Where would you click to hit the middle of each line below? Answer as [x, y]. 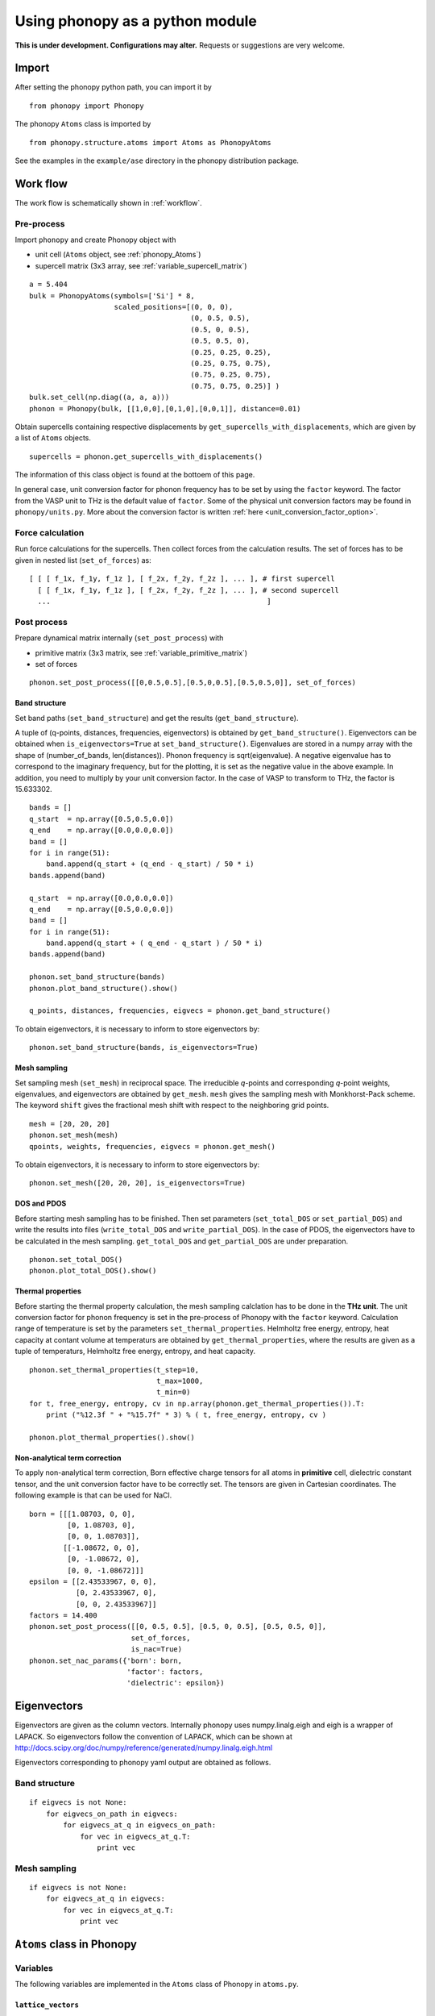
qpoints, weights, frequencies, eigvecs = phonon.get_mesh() [152, 1146]
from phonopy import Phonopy [87, 106]
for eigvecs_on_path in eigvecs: [112, 1814]
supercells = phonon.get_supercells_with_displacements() [146, 456]
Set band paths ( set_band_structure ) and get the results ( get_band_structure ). [157, 718]
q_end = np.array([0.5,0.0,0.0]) [101, 909]
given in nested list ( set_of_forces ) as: [83, 560]
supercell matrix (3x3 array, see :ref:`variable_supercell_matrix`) [141, 265]
